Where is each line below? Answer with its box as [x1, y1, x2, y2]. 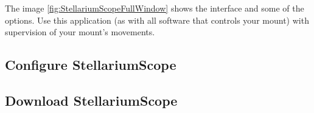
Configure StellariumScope [5, 55, 176, 74]
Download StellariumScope [5, 91, 178, 109]
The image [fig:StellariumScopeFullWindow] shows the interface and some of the [5, 2, 304, 14]
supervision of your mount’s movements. [5, 26, 155, 38]
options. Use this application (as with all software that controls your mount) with [5, 13, 309, 26]
